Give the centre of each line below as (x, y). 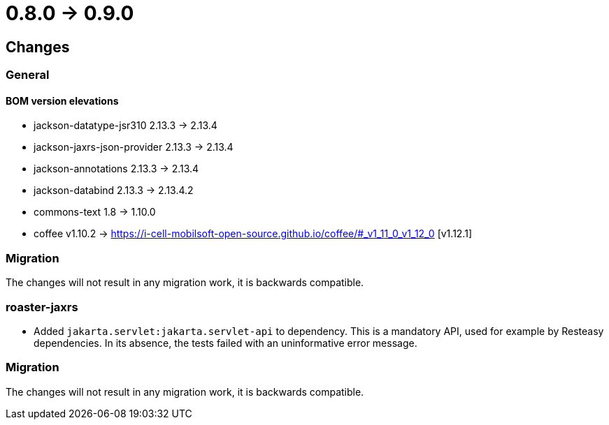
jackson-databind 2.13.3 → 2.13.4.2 (114, 191)
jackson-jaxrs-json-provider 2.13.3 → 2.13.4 (134, 147)
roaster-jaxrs (42, 307)
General (28, 75)
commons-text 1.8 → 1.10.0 (95, 212)
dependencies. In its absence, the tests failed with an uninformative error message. (225, 343)
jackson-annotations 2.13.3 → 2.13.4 (116, 169)
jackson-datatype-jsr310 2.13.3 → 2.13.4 (126, 126)
